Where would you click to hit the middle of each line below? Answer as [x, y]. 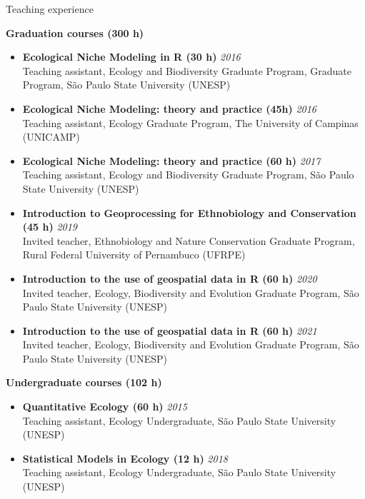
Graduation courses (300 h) [75, 32]
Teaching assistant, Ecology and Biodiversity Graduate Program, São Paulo [188, 175]
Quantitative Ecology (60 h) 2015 [105, 407]
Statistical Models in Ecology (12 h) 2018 [125, 458]
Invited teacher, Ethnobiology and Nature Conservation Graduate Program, [189, 240]
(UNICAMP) [51, 137]
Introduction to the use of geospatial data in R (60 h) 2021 [170, 330]
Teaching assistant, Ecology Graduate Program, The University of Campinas [190, 122]
